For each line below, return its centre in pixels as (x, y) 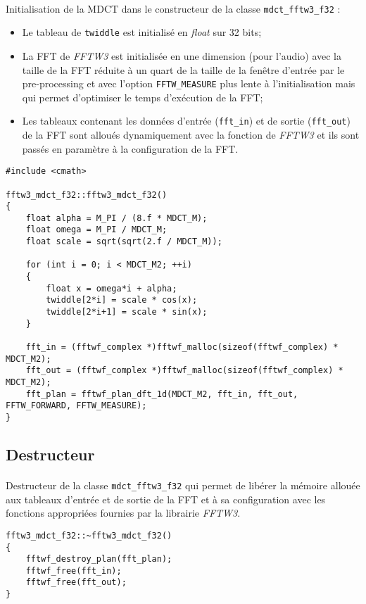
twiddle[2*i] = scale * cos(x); (122, 300)
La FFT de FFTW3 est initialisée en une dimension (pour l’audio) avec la (182, 55)
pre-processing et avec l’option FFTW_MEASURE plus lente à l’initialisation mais (189, 83)
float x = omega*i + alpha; (112, 288)
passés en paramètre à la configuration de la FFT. (130, 148)
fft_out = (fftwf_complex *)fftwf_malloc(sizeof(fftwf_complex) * (184, 371)
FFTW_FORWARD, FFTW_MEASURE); (76, 406)
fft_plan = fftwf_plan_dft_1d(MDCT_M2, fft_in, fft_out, (162, 394)
